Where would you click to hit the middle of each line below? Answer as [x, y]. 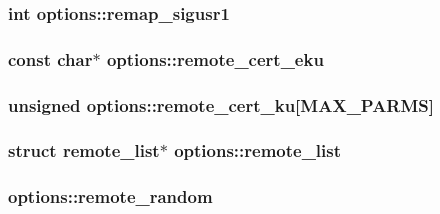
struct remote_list [84, 150]
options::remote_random [110, 196]
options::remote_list [258, 150]
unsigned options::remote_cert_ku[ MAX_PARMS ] [221, 104]
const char [50, 58]
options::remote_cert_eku [215, 58]
